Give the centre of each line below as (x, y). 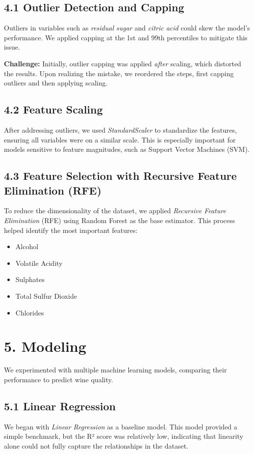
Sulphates (30, 279)
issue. (12, 47)
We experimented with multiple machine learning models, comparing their (115, 370)
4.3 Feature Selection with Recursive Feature (120, 176)
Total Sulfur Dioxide (46, 296)
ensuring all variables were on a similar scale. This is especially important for (120, 139)
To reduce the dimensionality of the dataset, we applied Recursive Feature (115, 211)
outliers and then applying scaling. (56, 83)
